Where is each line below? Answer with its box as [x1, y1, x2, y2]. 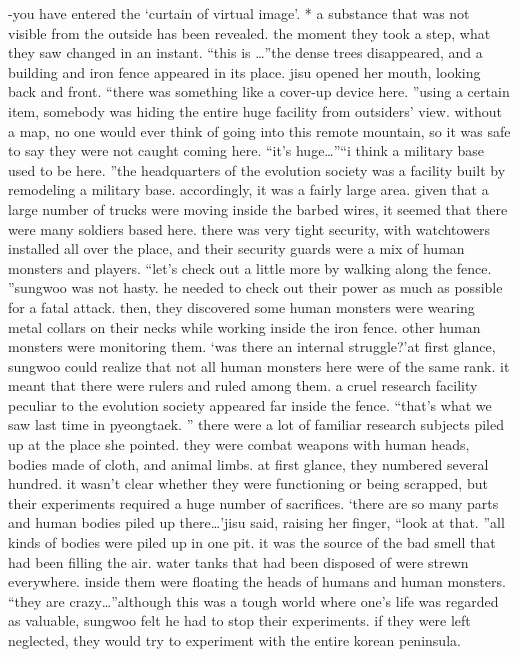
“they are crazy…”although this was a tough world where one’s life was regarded [8, 590, 499, 611]
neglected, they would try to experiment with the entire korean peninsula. [8, 630, 461, 650]
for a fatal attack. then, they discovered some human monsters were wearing [8, 296, 475, 317]
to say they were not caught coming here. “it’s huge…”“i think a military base [8, 140, 484, 161]
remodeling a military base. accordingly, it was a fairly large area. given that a [8, 179, 489, 200]
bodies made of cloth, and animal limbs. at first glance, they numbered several [8, 453, 489, 474]
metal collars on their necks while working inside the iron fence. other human [8, 316, 481, 337]
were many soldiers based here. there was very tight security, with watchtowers [8, 218, 491, 239]
